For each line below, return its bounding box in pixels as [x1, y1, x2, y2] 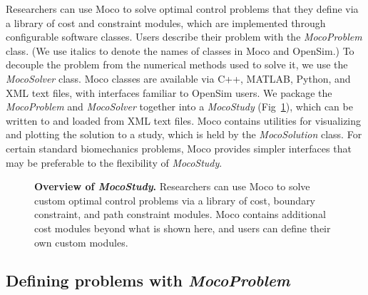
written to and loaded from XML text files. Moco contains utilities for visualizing [6, 113, 362, 128]
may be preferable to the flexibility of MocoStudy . [6, 155, 223, 170]
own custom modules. [34, 234, 128, 249]
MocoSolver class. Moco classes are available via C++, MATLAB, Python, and [6, 71, 351, 86]
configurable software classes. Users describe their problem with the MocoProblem [6, 29, 362, 44]
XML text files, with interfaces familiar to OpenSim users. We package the [6, 85, 332, 100]
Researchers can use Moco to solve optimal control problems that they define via [6, 1, 359, 16]
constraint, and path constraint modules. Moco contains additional [34, 207, 326, 222]
